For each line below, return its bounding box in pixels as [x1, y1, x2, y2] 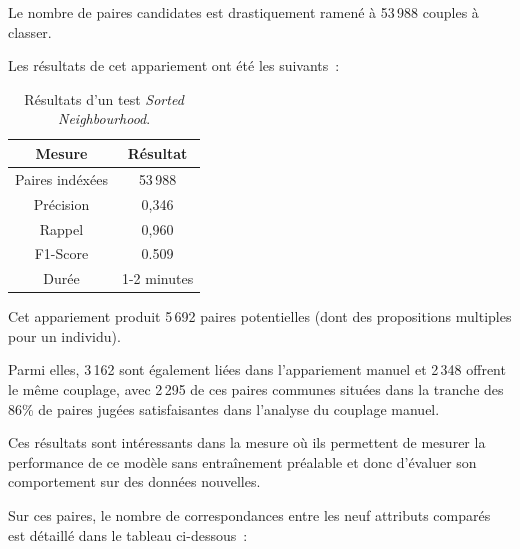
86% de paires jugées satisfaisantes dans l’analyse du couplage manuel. [8, 398, 440, 419]
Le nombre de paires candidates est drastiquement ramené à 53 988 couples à [8, 2, 479, 22]
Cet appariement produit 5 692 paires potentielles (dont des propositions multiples [8, 306, 512, 327]
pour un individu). [8, 325, 121, 346]
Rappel [39, 218, 84, 239]
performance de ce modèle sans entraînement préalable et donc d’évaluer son [8, 451, 477, 472]
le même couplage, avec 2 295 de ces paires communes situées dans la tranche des [8, 379, 504, 400]
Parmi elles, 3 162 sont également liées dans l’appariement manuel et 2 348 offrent [8, 359, 506, 380]
